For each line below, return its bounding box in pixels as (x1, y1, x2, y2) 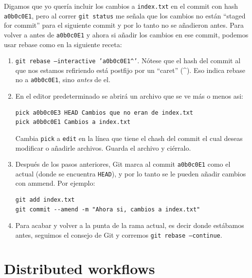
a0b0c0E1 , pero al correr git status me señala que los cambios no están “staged (4, 10, 246, 20)
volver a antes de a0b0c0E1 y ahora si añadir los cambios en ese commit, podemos (4, 29, 249, 39)
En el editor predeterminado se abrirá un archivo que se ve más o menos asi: (15, 91, 244, 101)
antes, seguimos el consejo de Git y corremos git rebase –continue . (15, 229, 222, 240)
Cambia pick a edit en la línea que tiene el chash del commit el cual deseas (15, 133, 243, 143)
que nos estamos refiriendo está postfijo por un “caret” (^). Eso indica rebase (15, 65, 246, 75)
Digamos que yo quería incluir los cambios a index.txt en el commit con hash (4, 1, 238, 11)
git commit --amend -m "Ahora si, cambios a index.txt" (15, 206, 200, 213)
